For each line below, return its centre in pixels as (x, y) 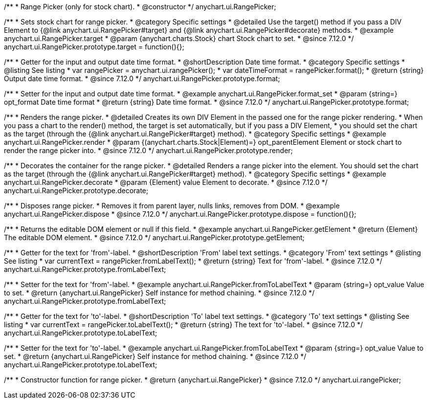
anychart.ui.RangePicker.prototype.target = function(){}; (94, 47)
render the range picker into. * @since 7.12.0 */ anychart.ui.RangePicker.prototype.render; (148, 150)
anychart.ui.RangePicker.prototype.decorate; (76, 190)
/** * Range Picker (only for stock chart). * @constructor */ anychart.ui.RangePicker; (140, 7)
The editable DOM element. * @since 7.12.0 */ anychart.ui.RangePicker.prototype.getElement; (154, 237)
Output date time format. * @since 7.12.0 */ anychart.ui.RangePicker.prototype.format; (142, 78)
